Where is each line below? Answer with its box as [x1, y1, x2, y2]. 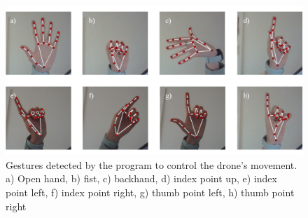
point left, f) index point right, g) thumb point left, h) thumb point [6, 185, 295, 200]
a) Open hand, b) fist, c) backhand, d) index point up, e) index [6, 171, 277, 186]
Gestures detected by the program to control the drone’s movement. [6, 157, 297, 172]
